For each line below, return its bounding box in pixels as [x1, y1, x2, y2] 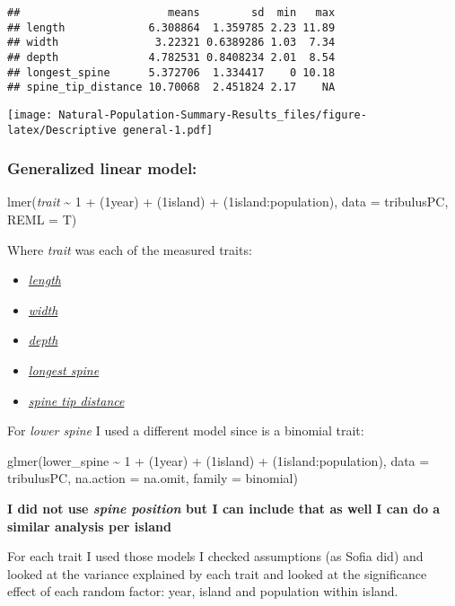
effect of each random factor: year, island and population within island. [7, 582, 398, 601]
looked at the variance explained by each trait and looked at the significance [7, 564, 427, 583]
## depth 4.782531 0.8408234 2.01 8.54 [7, 50, 336, 64]
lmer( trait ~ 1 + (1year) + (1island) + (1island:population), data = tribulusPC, [7, 192, 449, 211]
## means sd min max [7, 6, 336, 19]
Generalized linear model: [7, 157, 197, 180]
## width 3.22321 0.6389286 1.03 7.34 [7, 36, 336, 49]
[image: [7, 108, 53, 121]
